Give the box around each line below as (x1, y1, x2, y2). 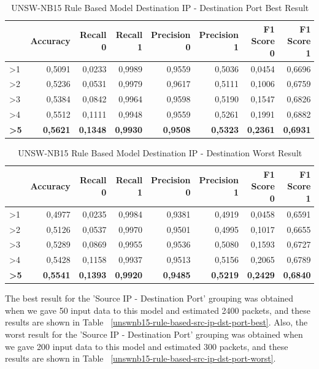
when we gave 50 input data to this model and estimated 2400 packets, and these (5, 303, 311, 316)
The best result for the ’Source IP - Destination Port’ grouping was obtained (5, 292, 294, 305)
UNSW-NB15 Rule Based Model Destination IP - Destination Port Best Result (11, 1, 309, 13)
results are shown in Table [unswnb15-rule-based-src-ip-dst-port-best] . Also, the (5, 316, 308, 329)
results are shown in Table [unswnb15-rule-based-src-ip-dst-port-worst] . (5, 352, 276, 365)
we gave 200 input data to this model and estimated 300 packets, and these (5, 340, 288, 352)
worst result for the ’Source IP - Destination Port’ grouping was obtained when (5, 327, 303, 340)
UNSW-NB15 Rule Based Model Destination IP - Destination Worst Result (18, 146, 302, 159)
